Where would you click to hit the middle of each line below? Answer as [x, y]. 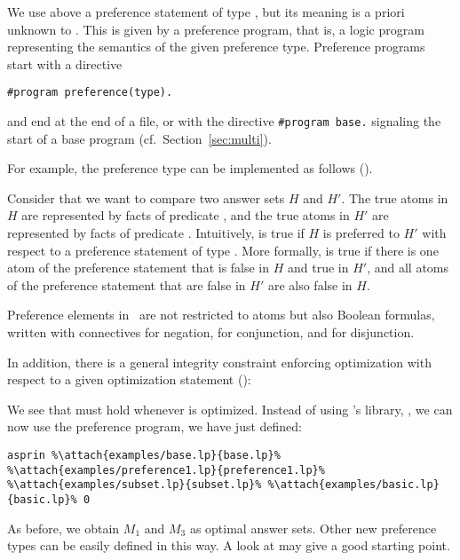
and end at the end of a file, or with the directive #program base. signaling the [224, 121]
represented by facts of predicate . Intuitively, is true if [156, 233]
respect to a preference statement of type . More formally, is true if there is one [223, 250]
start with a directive [65, 63]
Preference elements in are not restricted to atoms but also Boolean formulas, [221, 315]
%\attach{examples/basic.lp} [353, 485]
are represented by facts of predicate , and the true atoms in [186, 215]
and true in [318, 268]
